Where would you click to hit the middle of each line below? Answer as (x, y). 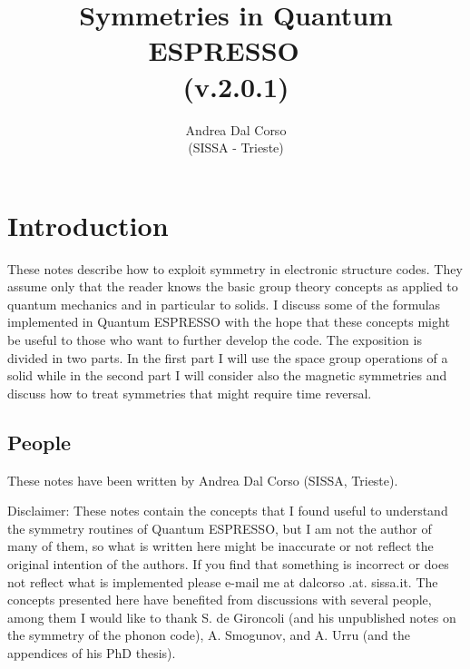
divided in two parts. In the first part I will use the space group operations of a (228, 357)
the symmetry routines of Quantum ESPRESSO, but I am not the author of (220, 528)
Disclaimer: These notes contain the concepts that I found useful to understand (228, 511)
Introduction (88, 225)
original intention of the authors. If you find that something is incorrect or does (228, 563)
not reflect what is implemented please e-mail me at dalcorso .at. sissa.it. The (223, 581)
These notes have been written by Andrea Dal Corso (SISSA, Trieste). (203, 480)
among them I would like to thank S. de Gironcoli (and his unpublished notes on (232, 617)
